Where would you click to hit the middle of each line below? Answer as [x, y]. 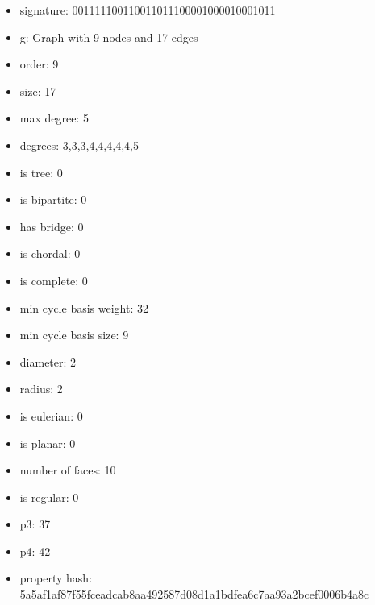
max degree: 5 [54, 118]
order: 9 [39, 64]
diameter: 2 [48, 361]
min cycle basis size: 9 [74, 335]
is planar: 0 [48, 443]
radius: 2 [41, 389]
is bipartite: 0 [53, 199]
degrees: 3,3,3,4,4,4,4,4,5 [79, 145]
